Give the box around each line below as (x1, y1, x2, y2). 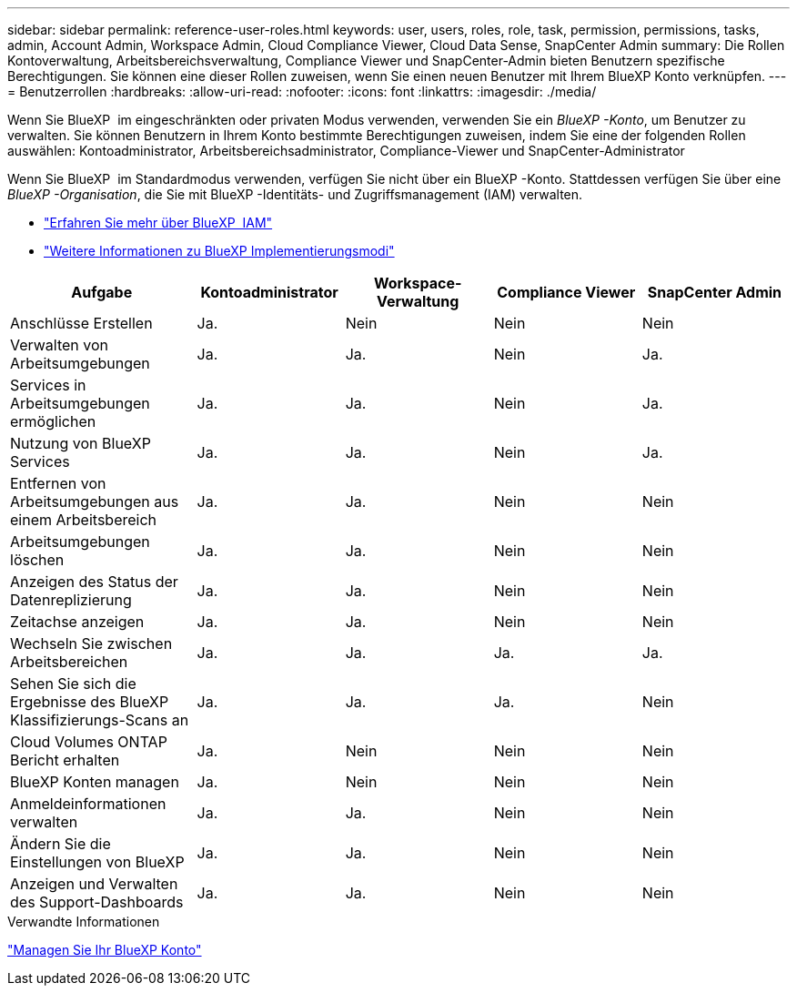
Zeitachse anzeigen (10, 613, 145, 631)
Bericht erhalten (10, 751, 120, 769)
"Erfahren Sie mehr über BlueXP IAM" (44, 215, 273, 230)
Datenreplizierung (10, 591, 132, 609)
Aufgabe (71, 283, 133, 301)
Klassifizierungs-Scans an (10, 711, 189, 729)
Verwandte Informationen (7, 914, 160, 929)
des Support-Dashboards (10, 893, 184, 911)
